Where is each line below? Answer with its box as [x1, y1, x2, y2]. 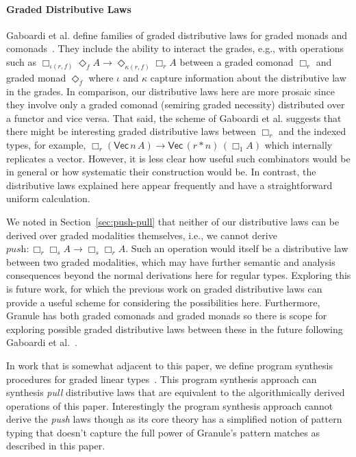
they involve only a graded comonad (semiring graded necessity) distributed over [6, 97, 345, 112]
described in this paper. [6, 439, 105, 453]
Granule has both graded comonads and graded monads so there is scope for [6, 308, 327, 323]
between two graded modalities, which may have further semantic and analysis [6, 254, 335, 269]
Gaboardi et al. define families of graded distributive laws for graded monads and [6, 27, 348, 42]
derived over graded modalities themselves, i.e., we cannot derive [6, 227, 277, 242]
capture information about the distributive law [150, 70, 346, 84]
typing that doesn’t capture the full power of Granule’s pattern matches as [6, 425, 320, 439]
